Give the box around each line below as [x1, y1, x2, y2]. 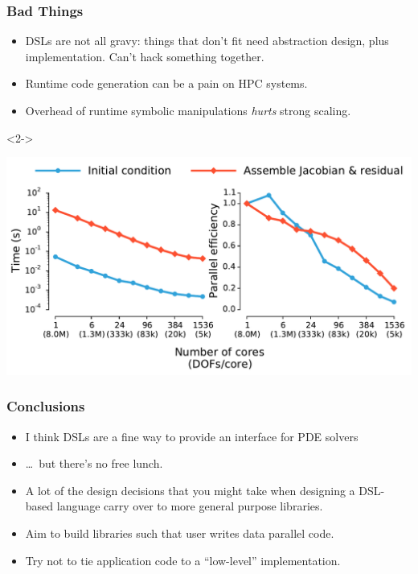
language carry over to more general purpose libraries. [56, 498, 323, 514]
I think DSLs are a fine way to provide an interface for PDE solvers [25, 427, 359, 444]
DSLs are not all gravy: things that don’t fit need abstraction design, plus [25, 32, 389, 49]
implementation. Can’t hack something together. [25, 47, 264, 64]
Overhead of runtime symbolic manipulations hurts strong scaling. [25, 102, 351, 118]
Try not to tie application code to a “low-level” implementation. [25, 551, 341, 568]
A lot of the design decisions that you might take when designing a [25, 481, 355, 498]
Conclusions [6, 396, 85, 416]
